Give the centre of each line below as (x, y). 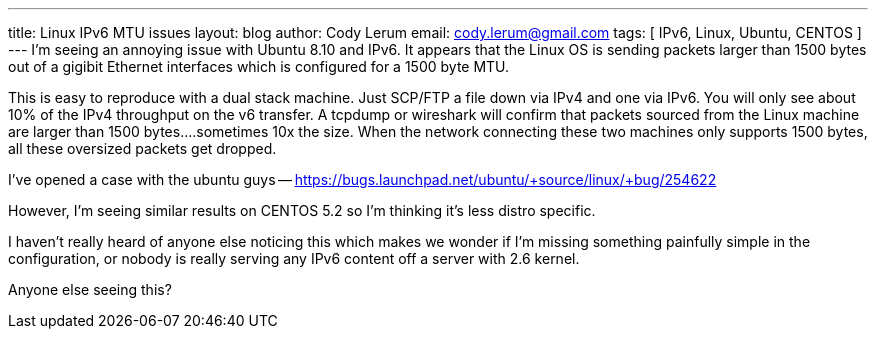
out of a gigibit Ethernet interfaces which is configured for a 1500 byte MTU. (259, 66)
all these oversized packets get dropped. (142, 148)
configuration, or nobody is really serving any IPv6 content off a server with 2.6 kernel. (294, 258)
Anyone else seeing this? (90, 289)
